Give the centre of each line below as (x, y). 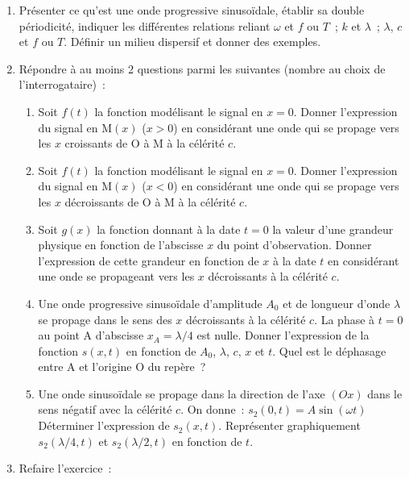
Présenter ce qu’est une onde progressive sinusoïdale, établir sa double (192, 10)
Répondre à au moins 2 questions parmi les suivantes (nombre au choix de (202, 68)
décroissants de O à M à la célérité (150, 201)
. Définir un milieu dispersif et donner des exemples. (192, 42)
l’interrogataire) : (62, 84)
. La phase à (345, 319)
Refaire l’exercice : (65, 468)
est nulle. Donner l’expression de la (283, 335)
